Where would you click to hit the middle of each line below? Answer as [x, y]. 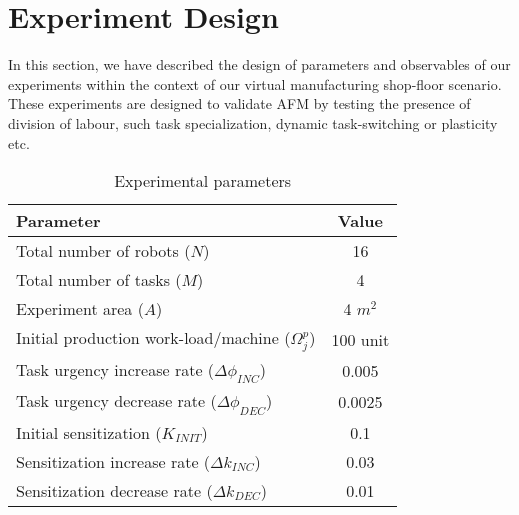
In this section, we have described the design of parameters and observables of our [259, 64]
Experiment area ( [80, 309]
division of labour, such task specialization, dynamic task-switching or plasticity [253, 122]
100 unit [360, 339]
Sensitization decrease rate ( [114, 490]
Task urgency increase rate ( [115, 370]
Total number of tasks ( [99, 280]
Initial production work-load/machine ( [153, 338]
